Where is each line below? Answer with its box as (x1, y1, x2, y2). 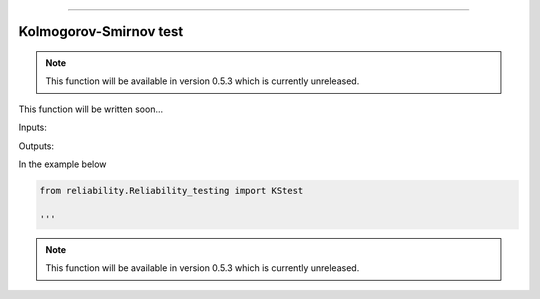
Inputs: (18, 121, 47, 134)
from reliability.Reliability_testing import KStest (39, 185, 304, 196)
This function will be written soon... (18, 103, 164, 115)
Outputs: (18, 140, 55, 152)
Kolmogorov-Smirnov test (18, 23, 184, 40)
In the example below (18, 158, 107, 170)
